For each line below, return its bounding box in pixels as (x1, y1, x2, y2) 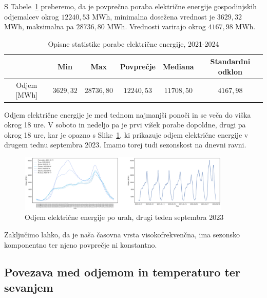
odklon (218, 66, 243, 77)
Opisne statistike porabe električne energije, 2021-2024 (48, 38, 219, 49)
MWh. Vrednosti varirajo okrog (107, 21, 206, 32)
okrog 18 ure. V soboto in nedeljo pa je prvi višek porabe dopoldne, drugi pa (4, 119, 246, 130)
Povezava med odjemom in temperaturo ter (4, 264, 240, 280)
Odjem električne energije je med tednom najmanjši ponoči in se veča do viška (4, 109, 251, 120)
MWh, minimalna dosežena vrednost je (92, 11, 215, 22)
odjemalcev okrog (4, 11, 59, 22)
